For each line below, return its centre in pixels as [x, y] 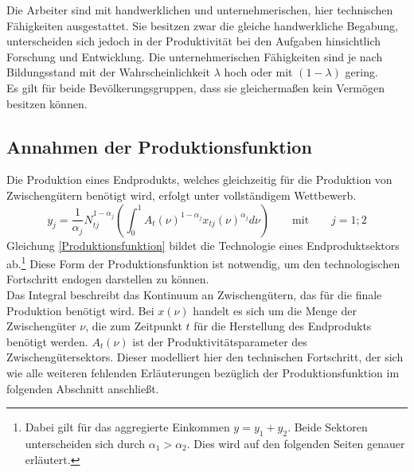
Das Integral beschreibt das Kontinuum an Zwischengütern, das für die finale [194, 294]
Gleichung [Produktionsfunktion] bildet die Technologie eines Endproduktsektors [203, 245]
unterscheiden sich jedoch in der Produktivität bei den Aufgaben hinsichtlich [193, 41]
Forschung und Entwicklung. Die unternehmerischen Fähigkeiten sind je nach [195, 56]
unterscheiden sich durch [85, 443]
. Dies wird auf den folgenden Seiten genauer [296, 443]
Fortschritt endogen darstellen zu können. [108, 279]
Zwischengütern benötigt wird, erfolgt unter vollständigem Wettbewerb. [182, 195]
